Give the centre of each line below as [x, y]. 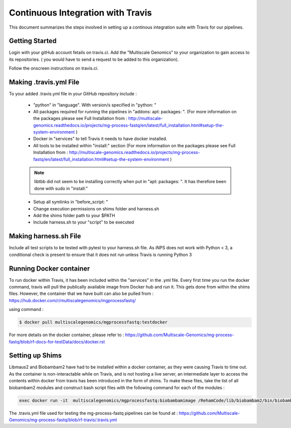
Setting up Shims [35, 355]
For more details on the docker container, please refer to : [66, 335]
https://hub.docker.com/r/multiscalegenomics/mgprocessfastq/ [72, 300]
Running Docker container [49, 268]
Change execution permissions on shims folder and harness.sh [96, 208]
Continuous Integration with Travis [81, 13]
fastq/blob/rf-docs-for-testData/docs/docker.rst [57, 342]
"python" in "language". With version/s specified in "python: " [95, 105]
